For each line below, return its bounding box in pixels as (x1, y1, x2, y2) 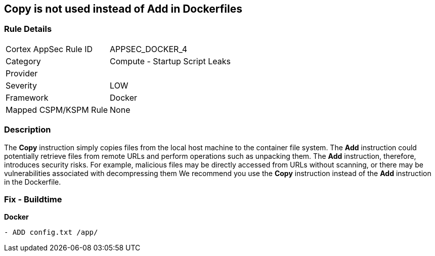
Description (4, 124, 51, 135)
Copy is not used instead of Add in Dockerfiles (4, 3, 242, 15)
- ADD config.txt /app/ (4, 228, 98, 237)
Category (6, 56, 41, 66)
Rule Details (4, 24, 52, 34)
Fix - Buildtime (4, 194, 62, 204)
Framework (6, 92, 49, 103)
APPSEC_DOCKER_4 (110, 44, 188, 54)
